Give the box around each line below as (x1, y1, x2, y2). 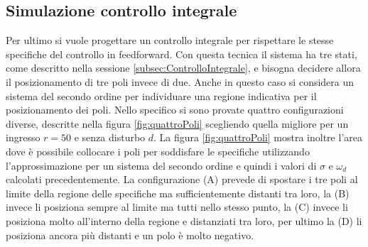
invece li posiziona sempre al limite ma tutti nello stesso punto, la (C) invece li (6, 199, 348, 214)
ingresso (6, 130, 40, 145)
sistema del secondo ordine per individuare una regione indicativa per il (6, 88, 317, 103)
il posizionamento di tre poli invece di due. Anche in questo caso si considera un (6, 74, 355, 89)
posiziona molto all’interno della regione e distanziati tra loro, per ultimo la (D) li (6, 213, 362, 228)
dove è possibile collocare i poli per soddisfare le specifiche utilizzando (6, 143, 310, 158)
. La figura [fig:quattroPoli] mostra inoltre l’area (153, 130, 362, 145)
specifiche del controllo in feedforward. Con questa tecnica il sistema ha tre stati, (6, 46, 357, 61)
